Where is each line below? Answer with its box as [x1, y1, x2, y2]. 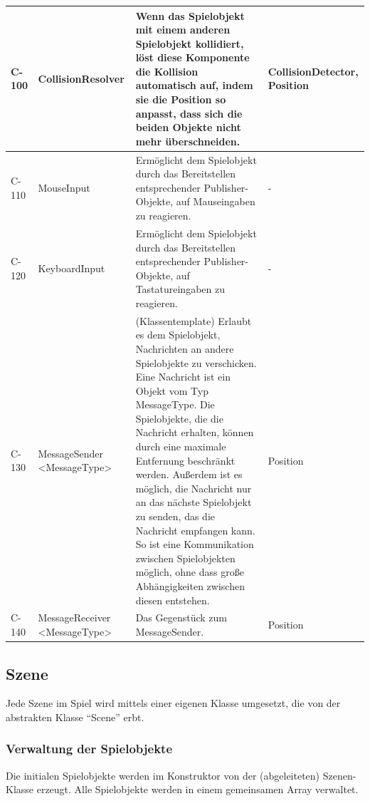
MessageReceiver [38, 610, 111, 625]
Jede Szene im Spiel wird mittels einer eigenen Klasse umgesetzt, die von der [6, 696, 341, 710]
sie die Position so [135, 92, 226, 107]
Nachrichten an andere [135, 341, 234, 356]
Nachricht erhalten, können [135, 425, 254, 440]
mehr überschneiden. [135, 133, 240, 148]
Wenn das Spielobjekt [135, 8, 245, 23]
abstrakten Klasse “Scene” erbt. [6, 709, 144, 724]
